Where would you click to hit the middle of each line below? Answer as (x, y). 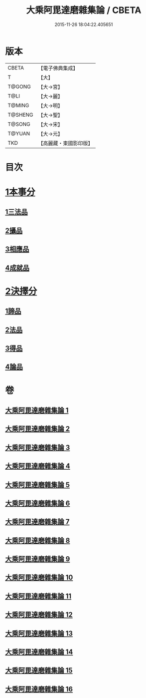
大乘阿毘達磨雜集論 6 (38, 503)
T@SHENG (20, 115)
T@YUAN (19, 133)
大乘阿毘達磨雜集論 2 (38, 429)
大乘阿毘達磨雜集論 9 (38, 559)
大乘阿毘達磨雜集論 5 (38, 484)
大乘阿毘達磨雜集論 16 (39, 689)
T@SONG (19, 124)
